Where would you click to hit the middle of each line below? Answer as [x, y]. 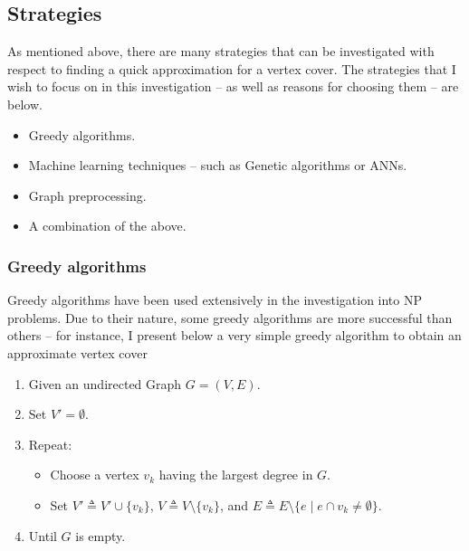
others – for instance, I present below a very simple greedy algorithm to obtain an [234, 335]
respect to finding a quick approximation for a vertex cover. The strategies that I [232, 68]
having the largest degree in [236, 475]
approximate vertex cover [77, 352]
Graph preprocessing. [87, 195]
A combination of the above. [107, 226]
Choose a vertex [95, 475]
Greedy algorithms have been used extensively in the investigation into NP [215, 300]
